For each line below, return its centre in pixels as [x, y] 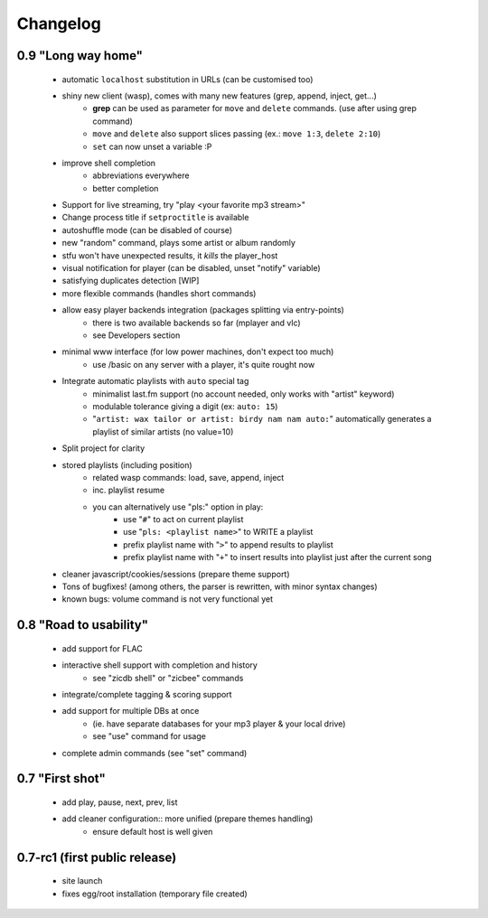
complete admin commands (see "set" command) [155, 753]
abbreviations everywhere [141, 175]
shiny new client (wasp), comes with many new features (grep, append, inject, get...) [219, 96]
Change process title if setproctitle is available [155, 218]
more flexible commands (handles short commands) [159, 293]
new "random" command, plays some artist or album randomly [178, 243]
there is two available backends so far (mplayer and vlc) [197, 323]
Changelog [59, 23]
